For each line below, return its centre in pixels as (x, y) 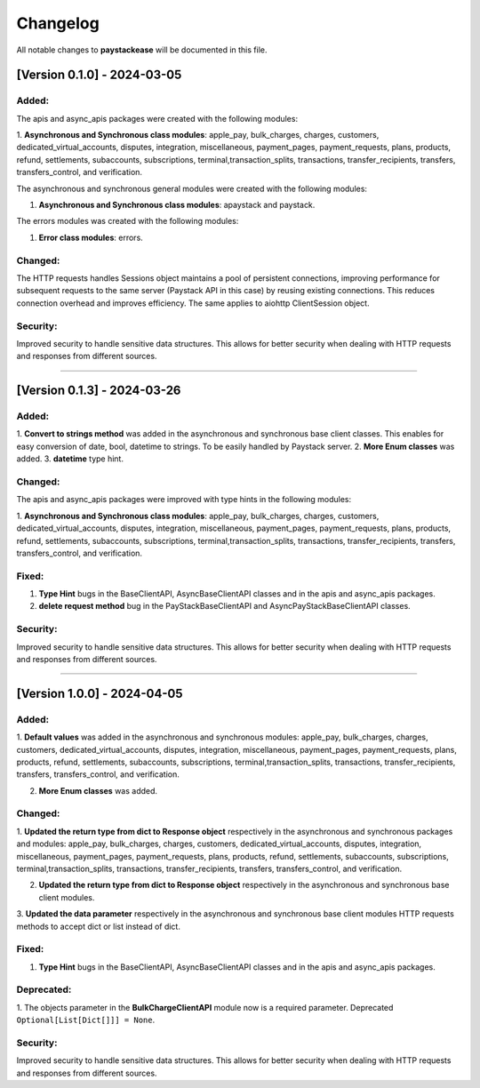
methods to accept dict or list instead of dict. (99, 926)
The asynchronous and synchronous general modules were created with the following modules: (192, 188)
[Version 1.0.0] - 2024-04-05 (100, 693)
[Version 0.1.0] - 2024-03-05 (99, 75)
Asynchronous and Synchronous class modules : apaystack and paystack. (177, 205)
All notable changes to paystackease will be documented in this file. (142, 50)
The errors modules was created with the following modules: (128, 221)
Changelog (58, 23)
